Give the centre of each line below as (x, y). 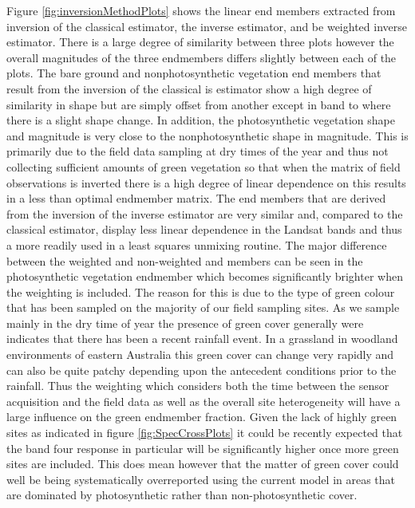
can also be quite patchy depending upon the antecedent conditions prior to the (202, 370)
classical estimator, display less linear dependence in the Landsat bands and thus (204, 229)
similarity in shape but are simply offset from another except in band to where (199, 104)
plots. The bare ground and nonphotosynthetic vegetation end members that (194, 73)
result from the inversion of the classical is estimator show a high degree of (189, 88)
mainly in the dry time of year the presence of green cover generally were (185, 323)
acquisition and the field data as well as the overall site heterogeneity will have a (204, 401)
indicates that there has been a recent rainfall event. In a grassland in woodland (202, 339)
